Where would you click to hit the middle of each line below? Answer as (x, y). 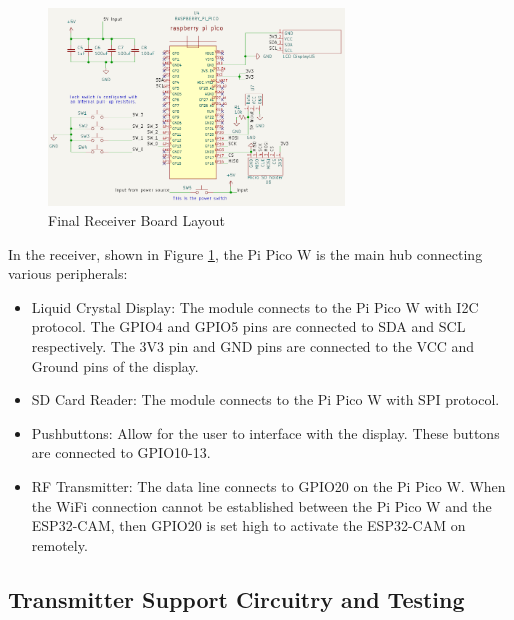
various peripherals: (68, 273)
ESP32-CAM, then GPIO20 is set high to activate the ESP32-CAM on (248, 525)
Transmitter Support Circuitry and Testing (236, 598)
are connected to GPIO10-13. (121, 452)
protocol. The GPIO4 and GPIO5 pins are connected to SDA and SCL (248, 326)
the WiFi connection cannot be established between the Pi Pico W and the (261, 505)
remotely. (59, 544)
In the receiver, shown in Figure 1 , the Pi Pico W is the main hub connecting (245, 253)
